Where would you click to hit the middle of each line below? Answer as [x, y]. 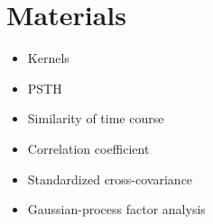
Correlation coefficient [88, 148]
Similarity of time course [96, 118]
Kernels [48, 58]
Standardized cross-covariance [110, 179]
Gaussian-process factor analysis [116, 209]
